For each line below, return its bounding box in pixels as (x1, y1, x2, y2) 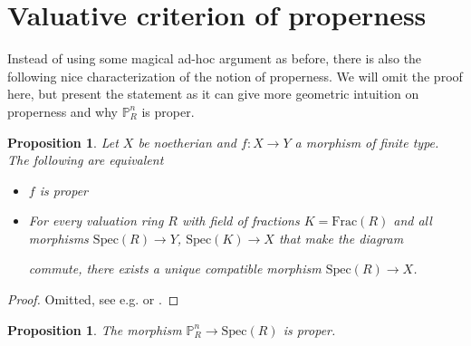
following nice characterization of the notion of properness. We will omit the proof (7, 66, 463, 85)
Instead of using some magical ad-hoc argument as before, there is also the (7, 49, 422, 68)
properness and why (7, 101, 118, 120)
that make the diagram (278, 228, 404, 247)
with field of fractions (181, 211, 300, 230)
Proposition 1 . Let (7, 132, 119, 151)
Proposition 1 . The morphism (7, 320, 182, 339)
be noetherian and (138, 132, 237, 151)
